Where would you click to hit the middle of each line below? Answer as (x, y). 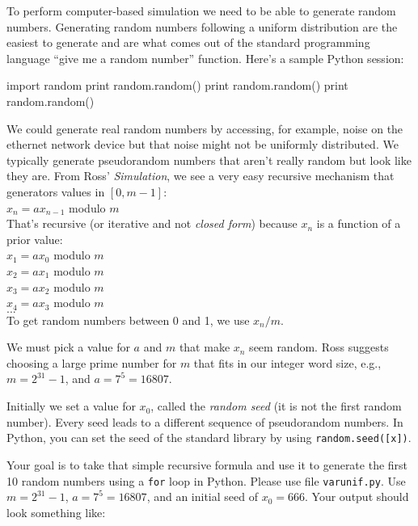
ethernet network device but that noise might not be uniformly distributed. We (203, 144)
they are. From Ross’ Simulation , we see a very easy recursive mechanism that (201, 176)
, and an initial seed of (202, 497)
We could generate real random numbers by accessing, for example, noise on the (205, 128)
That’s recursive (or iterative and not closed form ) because (152, 223)
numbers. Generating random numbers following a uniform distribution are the (202, 26)
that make (205, 347)
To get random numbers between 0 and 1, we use (128, 320)
